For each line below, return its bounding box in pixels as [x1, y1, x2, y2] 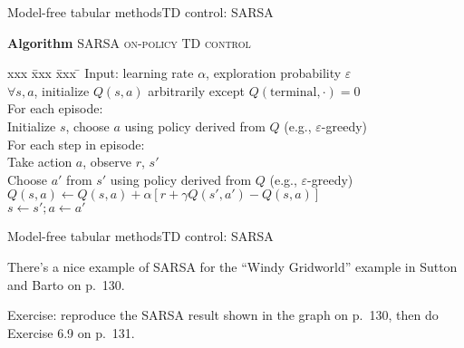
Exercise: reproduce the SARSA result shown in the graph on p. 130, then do [7, 305, 439, 324]
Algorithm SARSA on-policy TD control [7, 33, 251, 52]
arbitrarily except [148, 81, 246, 100]
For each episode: [7, 99, 103, 118]
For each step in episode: [7, 134, 145, 153]
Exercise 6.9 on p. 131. [7, 323, 135, 342]
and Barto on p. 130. [7, 275, 125, 294]
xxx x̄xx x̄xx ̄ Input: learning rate [7, 63, 194, 82]
